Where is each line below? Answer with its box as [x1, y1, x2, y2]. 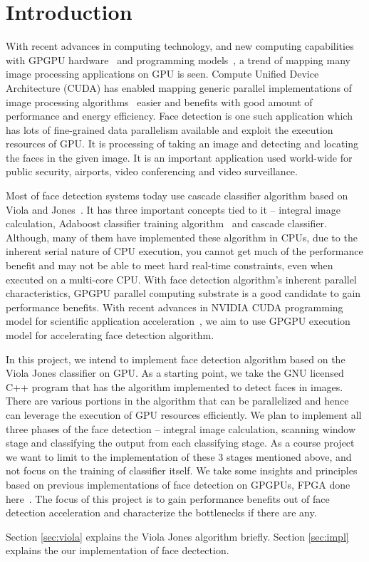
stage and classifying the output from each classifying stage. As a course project [6, 435, 355, 450]
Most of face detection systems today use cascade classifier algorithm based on [6, 188, 348, 203]
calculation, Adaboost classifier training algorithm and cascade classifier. [6, 216, 327, 231]
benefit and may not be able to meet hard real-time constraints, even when [6, 258, 333, 273]
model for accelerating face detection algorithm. [6, 328, 214, 342]
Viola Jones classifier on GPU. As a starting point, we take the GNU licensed [6, 365, 344, 380]
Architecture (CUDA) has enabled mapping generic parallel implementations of [6, 80, 352, 95]
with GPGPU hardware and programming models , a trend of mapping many [6, 52, 350, 67]
